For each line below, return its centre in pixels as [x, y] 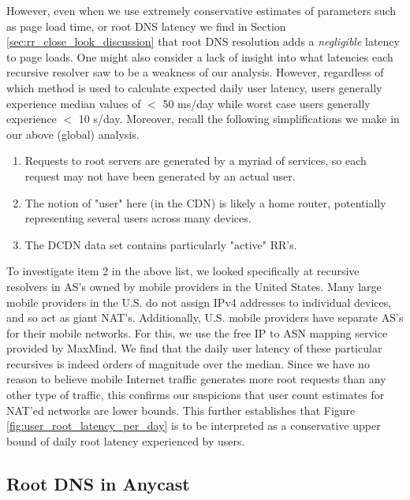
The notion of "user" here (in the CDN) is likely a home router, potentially [205, 202]
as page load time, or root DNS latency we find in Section [146, 26]
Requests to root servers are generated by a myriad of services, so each [196, 160]
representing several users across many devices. [138, 218]
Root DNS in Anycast [98, 483]
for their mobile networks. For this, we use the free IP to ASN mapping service [197, 332]
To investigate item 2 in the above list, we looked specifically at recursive [183, 271]
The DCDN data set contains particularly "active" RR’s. [161, 244]
